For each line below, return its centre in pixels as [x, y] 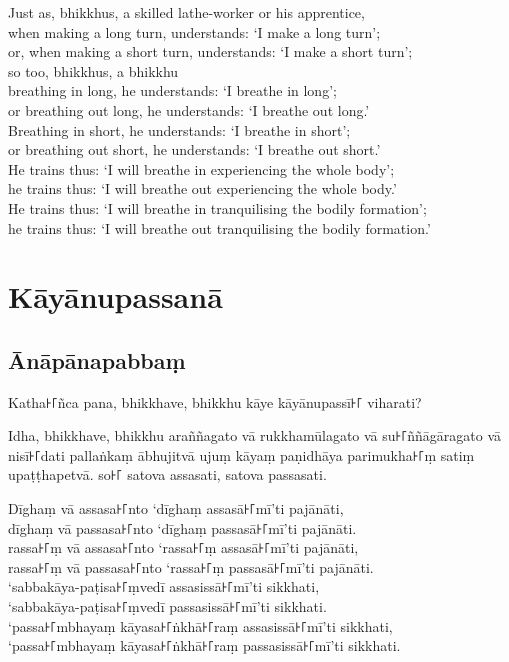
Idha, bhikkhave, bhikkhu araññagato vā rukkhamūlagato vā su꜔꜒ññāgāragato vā [255, 435]
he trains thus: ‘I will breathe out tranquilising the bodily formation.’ [219, 227]
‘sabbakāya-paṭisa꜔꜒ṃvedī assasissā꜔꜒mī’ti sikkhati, [164, 586]
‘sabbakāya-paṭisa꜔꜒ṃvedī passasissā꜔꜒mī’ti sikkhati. [167, 606]
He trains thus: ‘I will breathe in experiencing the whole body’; [201, 168]
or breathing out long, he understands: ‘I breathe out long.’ [189, 109]
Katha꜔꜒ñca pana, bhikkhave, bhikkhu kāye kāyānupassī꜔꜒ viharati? [215, 401]
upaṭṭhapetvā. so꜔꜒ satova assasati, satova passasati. [167, 474]
